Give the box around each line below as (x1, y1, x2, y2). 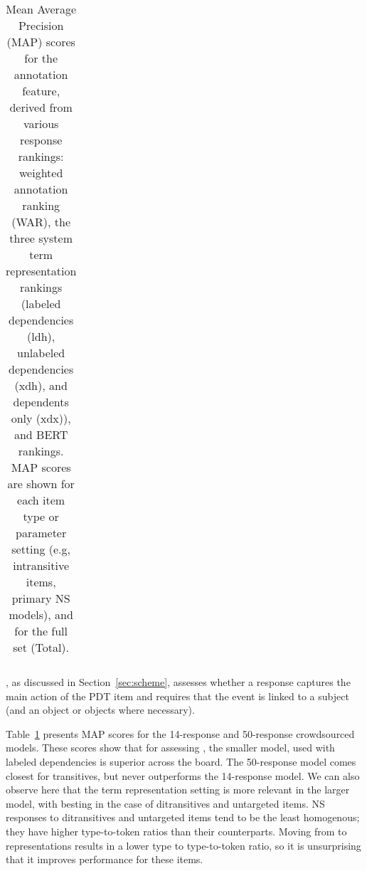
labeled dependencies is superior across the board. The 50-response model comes (6, 754, 356, 769)
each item (17, 492, 65, 508)
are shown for (7, 475, 75, 492)
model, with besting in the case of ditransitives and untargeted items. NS (6, 796, 325, 811)
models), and (9, 606, 73, 623)
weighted (18, 164, 63, 181)
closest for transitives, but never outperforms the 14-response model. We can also (6, 768, 360, 783)
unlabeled (17, 344, 65, 361)
